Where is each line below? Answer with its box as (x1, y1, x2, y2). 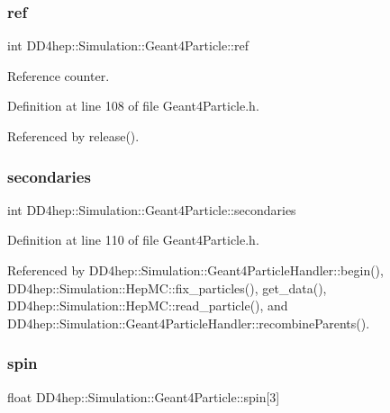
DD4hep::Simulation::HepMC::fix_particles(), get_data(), (7, 278, 327, 297)
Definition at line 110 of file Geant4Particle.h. (7, 230, 259, 249)
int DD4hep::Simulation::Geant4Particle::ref (7, 36, 249, 55)
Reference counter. (7, 66, 110, 85)
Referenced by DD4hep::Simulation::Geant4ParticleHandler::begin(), (7, 261, 384, 279)
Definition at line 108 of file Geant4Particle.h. (7, 96, 259, 115)
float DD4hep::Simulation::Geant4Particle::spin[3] (7, 387, 280, 406)
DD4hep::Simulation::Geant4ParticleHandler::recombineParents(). (7, 313, 370, 332)
